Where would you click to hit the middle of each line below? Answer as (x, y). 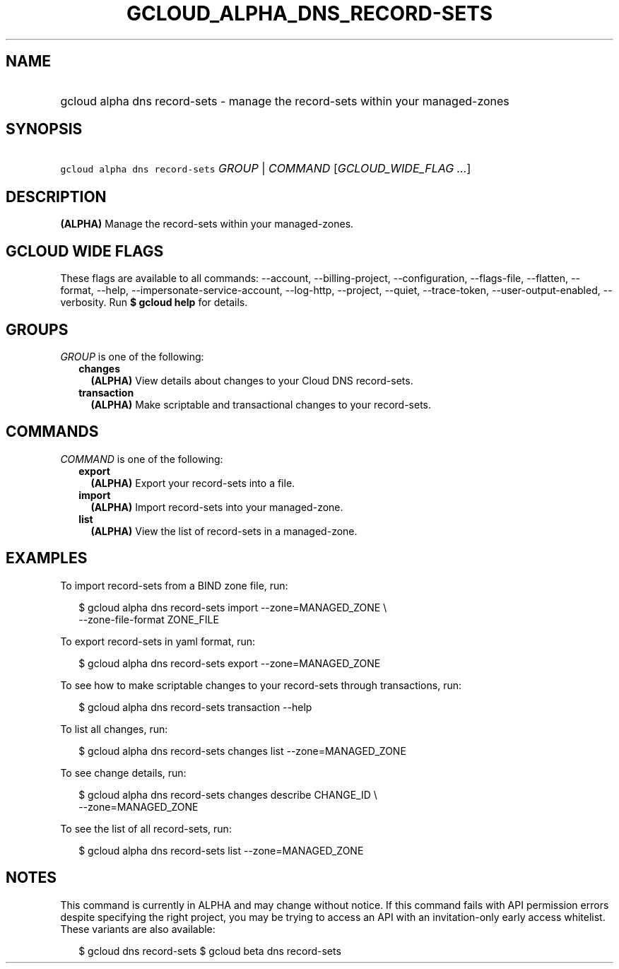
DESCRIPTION (56, 196)
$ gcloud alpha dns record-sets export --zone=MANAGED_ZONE (230, 663)
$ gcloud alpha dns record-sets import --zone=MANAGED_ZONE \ (233, 607)
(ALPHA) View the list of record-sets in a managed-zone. (224, 531)
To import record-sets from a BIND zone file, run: (174, 585)
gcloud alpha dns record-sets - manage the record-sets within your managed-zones (285, 101)
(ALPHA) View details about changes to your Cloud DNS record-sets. (252, 380)
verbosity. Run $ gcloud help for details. (154, 303)
